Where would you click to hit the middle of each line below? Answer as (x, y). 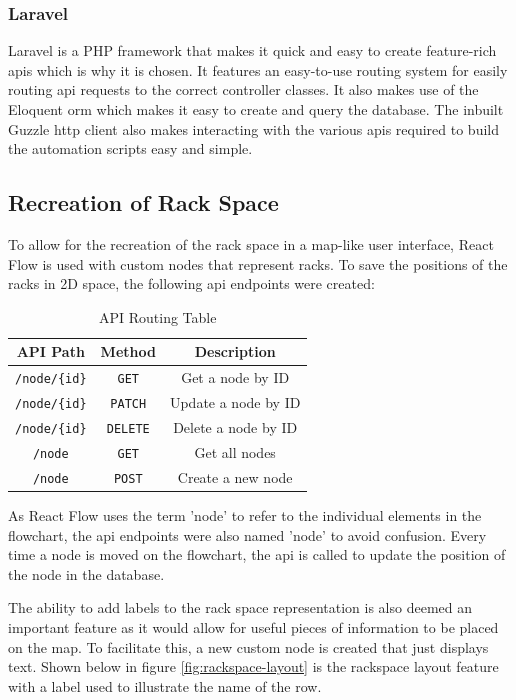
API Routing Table (157, 316)
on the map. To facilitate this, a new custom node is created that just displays (248, 646)
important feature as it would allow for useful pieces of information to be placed (253, 626)
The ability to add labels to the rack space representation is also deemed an (240, 607)
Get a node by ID (235, 377)
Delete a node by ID (235, 427)
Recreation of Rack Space (143, 202)
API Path (50, 351)
